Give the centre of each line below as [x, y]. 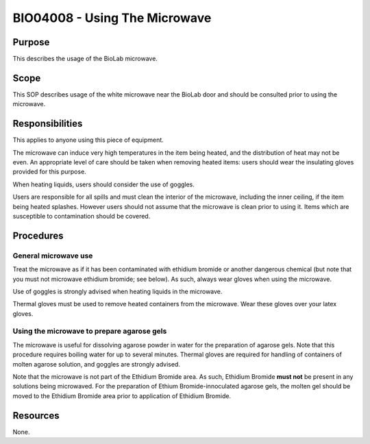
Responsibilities [48, 124]
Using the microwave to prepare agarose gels [90, 331]
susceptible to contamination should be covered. [82, 216]
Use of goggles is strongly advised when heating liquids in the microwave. [118, 291]
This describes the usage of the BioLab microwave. [85, 59]
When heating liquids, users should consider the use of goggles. [104, 184]
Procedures [38, 235]
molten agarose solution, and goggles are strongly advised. [97, 364]
